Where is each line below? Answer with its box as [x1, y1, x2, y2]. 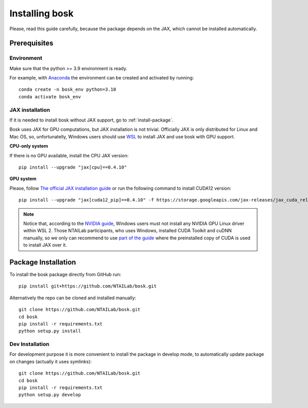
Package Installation [9, 258, 76, 267]
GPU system [9, 176, 37, 182]
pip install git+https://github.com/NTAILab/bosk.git [18, 283, 157, 289]
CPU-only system [9, 143, 48, 149]
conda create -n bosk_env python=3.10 [18, 87, 117, 92]
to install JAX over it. [23, 242, 67, 248]
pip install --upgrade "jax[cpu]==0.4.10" [18, 164, 127, 170]
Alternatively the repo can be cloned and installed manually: [9, 295, 137, 301]
